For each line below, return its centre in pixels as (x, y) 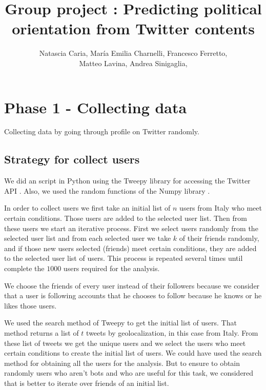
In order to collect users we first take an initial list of (87, 208)
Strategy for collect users (72, 159)
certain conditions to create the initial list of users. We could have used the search (133, 353)
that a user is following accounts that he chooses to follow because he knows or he (133, 295)
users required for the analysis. (111, 268)
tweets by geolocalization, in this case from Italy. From (172, 332)
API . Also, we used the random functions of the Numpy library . (107, 190)
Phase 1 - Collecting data (96, 107)
